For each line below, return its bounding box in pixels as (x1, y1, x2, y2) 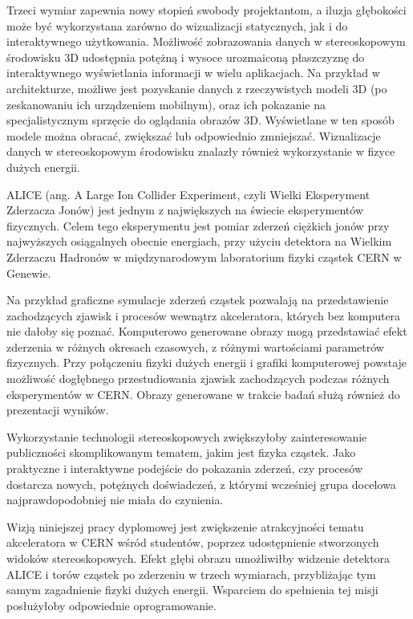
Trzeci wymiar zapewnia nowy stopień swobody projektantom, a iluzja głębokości (6, 2, 407, 18)
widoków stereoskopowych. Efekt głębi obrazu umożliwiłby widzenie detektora (6, 550, 391, 566)
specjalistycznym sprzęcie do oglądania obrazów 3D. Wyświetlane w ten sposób (6, 112, 395, 128)
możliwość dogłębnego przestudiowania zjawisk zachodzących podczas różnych (6, 370, 390, 387)
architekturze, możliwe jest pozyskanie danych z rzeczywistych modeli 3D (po (6, 79, 387, 96)
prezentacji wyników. (6, 401, 109, 418)
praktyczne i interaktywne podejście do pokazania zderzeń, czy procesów (6, 460, 363, 477)
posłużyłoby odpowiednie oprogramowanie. (6, 597, 217, 613)
